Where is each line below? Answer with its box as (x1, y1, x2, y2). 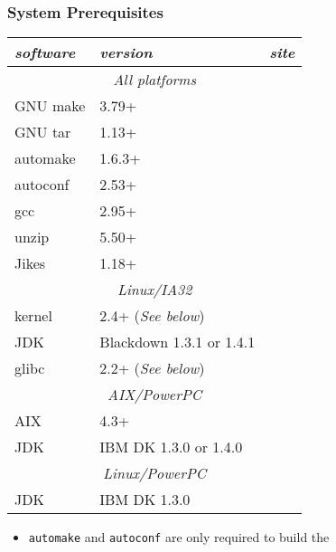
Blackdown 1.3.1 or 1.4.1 (99, 331, 256, 353)
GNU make (14, 95, 86, 117)
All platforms (113, 69, 196, 90)
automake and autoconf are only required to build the (28, 528, 330, 547)
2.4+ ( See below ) (99, 305, 205, 327)
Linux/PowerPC (103, 462, 207, 484)
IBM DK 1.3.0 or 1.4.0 (99, 436, 243, 458)
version (99, 42, 153, 63)
